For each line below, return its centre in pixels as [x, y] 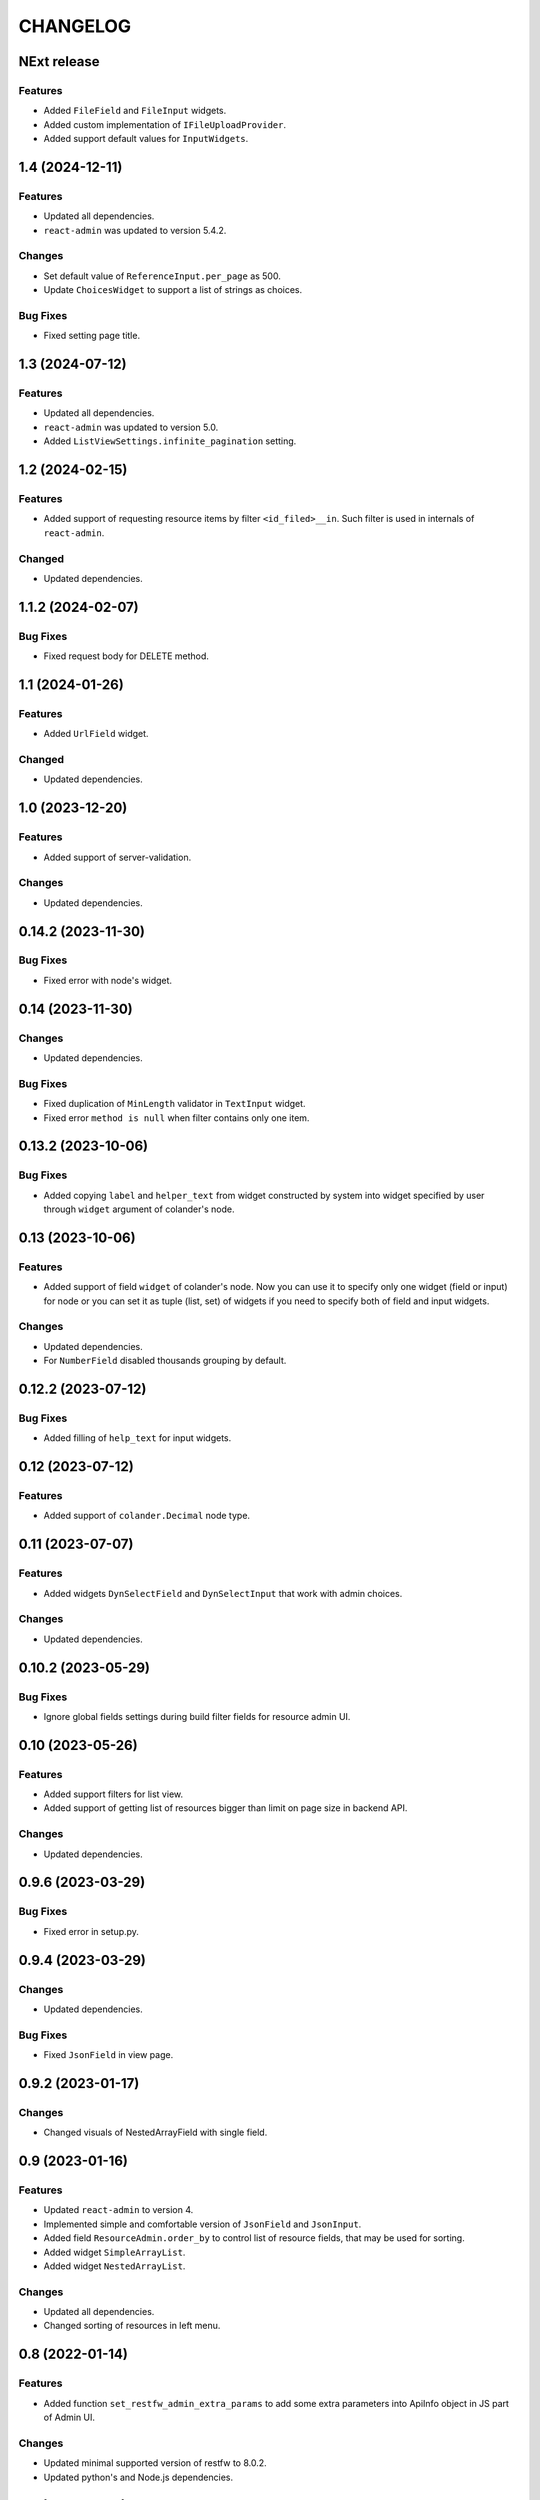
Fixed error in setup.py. [91, 1931]
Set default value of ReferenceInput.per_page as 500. [162, 276]
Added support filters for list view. [113, 1794]
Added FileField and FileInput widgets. [135, 111]
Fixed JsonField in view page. [108, 2055]
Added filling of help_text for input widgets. [137, 1438]
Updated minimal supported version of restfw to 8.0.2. [155, 2463]
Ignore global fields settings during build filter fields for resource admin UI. [197, 1716]
